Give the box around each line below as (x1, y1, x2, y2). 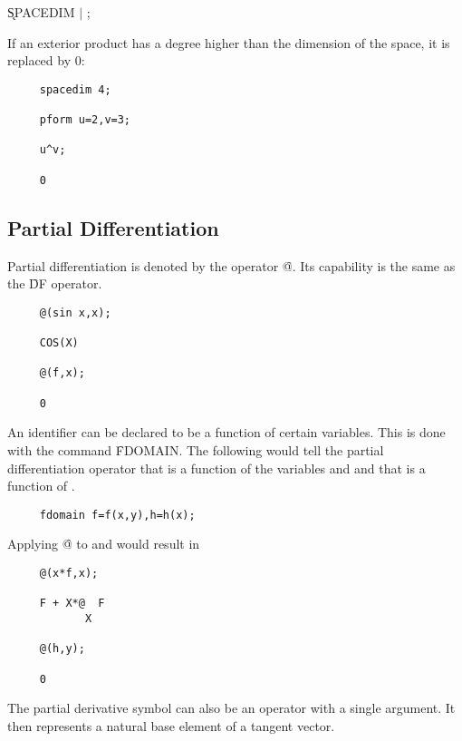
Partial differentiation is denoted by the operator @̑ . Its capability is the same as (7, 256, 456, 275)
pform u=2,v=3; (39, 113, 131, 127)
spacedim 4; (39, 83, 111, 96)
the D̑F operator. (7, 274, 102, 293)
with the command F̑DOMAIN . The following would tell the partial (7, 440, 384, 459)
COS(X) (39, 336, 79, 350)
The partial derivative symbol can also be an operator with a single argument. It (7, 698, 456, 717)
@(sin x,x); (39, 306, 111, 319)
